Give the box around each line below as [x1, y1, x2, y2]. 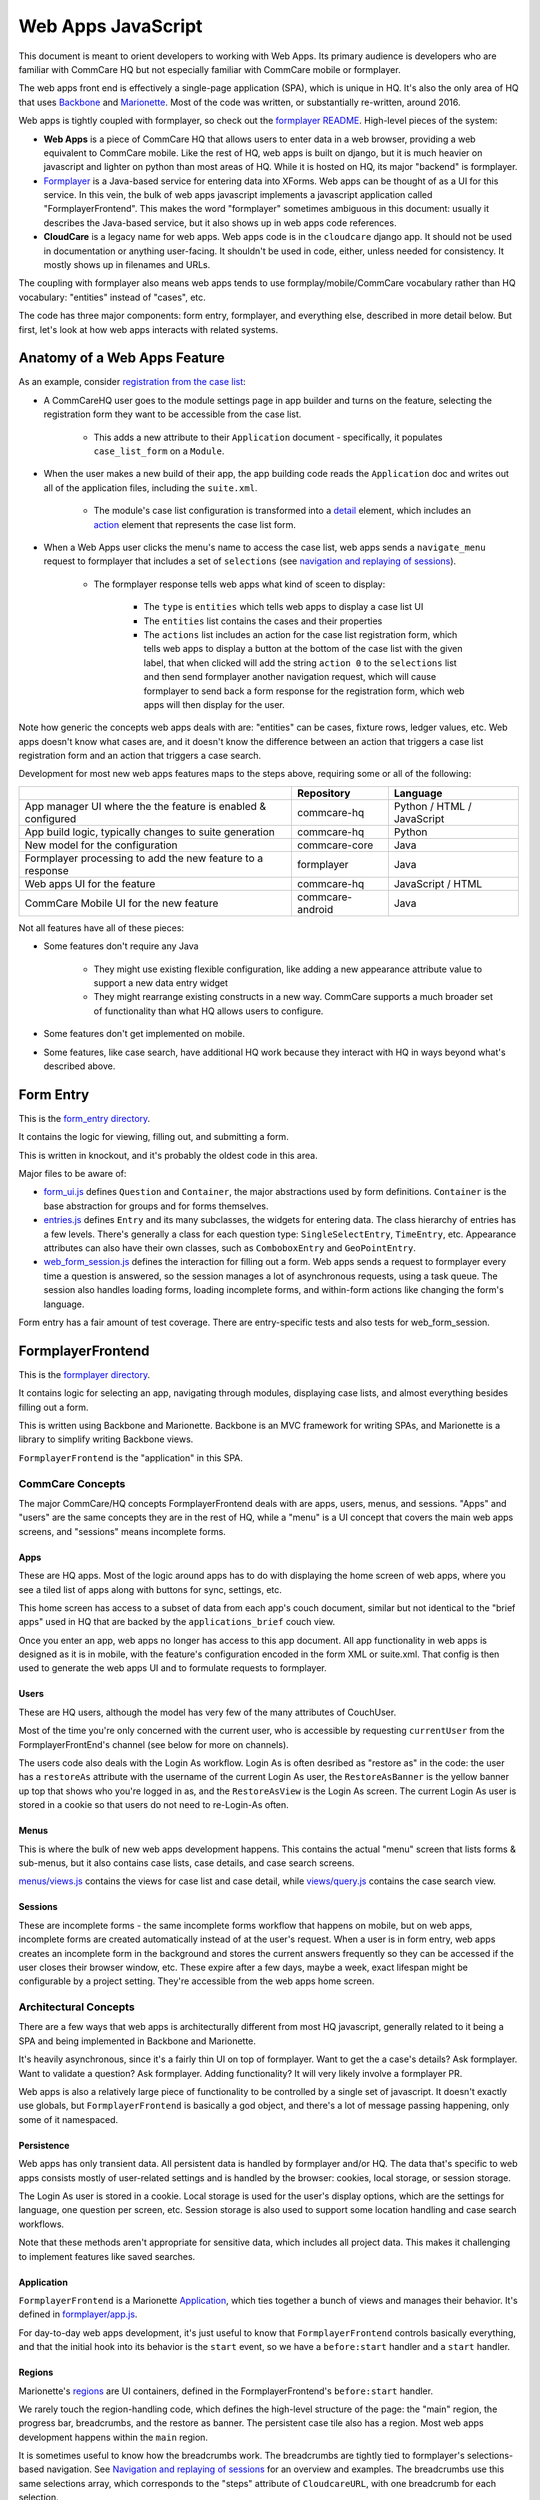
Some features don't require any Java [43, 940, 199, 952]
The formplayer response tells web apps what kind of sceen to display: [93, 578, 386, 590]
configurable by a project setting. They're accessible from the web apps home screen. [18, 1975, 375, 1987]
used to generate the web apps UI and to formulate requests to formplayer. [18, 1662, 327, 1674]
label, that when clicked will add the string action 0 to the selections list [143, 656, 457, 669]
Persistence [18, 2139, 70, 2151]
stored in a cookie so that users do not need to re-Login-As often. [18, 1799, 289, 1811]
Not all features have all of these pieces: [18, 921, 185, 934]
